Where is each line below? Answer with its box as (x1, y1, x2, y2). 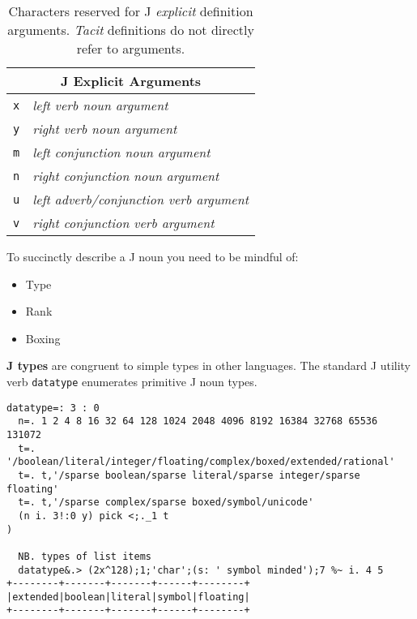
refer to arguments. (76, 39, 185, 58)
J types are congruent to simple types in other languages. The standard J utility (6, 357, 411, 374)
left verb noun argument (32, 96, 168, 114)
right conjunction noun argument (32, 166, 219, 185)
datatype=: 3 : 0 (6, 402, 100, 414)
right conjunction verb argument (32, 213, 215, 232)
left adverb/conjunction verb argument (32, 190, 249, 208)
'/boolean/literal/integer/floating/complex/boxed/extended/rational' (6, 456, 395, 468)
